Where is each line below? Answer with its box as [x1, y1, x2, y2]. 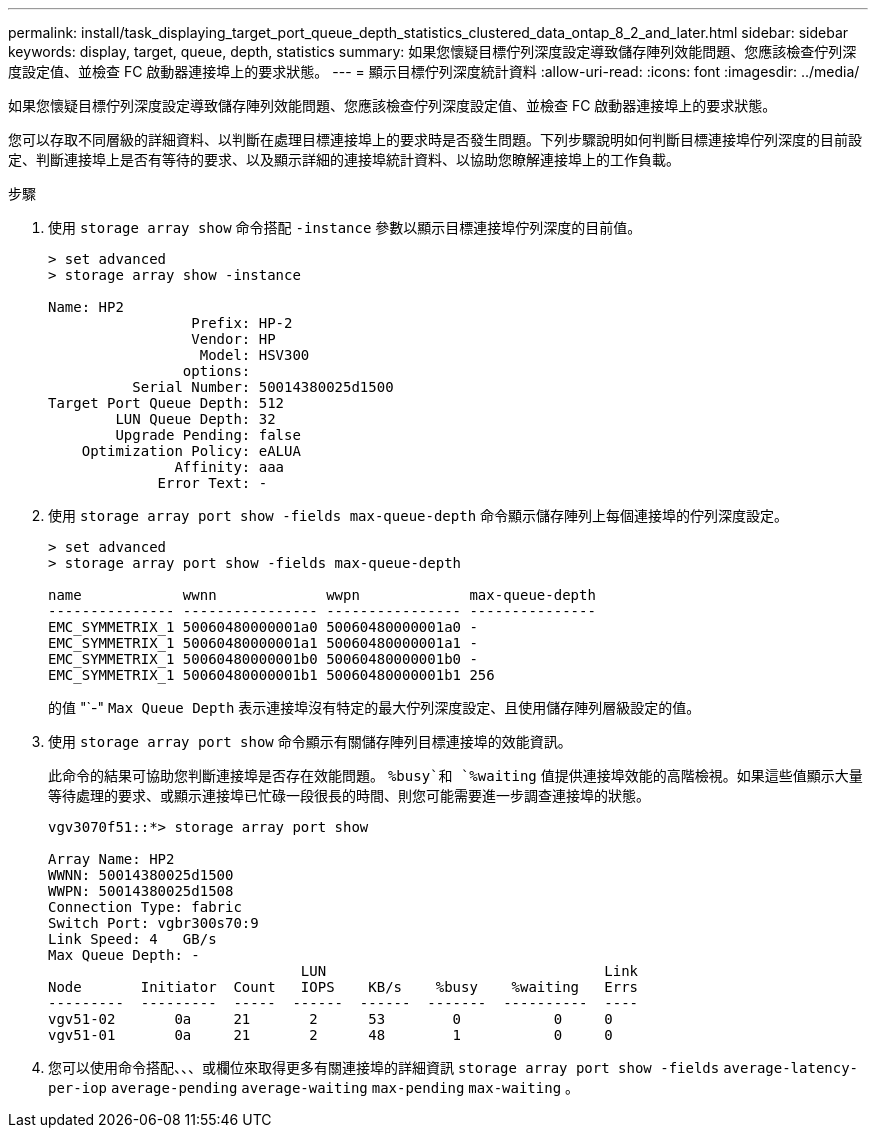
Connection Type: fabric [48, 899, 242, 915]
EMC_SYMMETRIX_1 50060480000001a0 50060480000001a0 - [48, 619, 478, 635]
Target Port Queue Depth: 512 [48, 395, 285, 411]
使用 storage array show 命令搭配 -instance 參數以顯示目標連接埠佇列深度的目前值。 [48, 219, 642, 236]
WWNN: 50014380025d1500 [48, 867, 234, 883]
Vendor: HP [191, 331, 276, 347]
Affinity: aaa [174, 459, 285, 475]
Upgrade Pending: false [115, 427, 301, 443]
